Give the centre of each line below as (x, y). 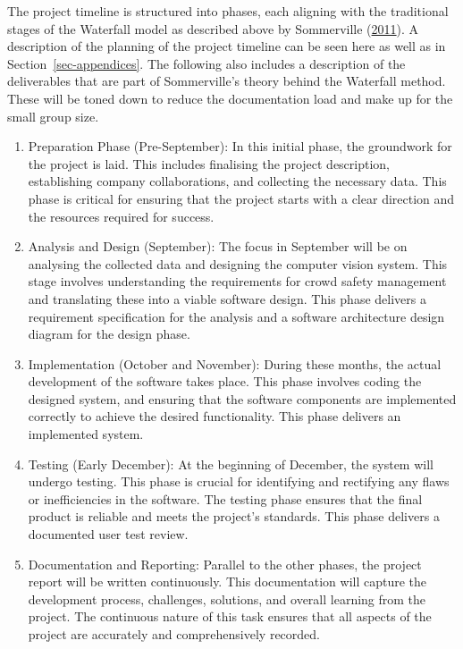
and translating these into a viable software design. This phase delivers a (227, 298)
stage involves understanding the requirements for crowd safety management (237, 281)
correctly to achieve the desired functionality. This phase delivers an (215, 416)
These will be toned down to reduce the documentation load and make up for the (230, 98)
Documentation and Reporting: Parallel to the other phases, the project (225, 564)
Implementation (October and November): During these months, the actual (235, 363)
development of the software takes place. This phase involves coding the (225, 381)
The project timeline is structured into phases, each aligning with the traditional (228, 11)
